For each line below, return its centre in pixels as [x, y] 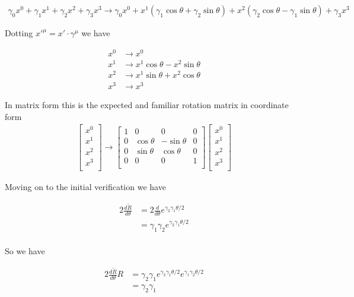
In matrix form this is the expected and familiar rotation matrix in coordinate [147, 105]
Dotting [19, 33]
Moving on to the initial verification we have [85, 186]
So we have [25, 250]
